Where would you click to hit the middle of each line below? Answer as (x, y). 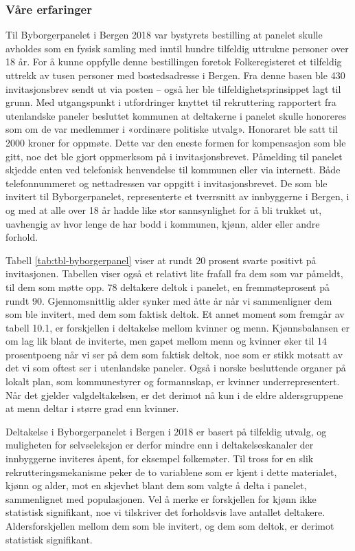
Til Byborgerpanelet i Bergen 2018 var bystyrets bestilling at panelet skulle (164, 35)
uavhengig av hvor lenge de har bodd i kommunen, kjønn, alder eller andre (163, 223)
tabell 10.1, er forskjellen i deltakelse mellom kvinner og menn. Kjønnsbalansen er (177, 327)
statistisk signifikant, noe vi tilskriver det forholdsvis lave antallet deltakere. (165, 512)
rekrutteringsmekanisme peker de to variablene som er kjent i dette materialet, (171, 472)
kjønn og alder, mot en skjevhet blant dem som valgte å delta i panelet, (156, 485)
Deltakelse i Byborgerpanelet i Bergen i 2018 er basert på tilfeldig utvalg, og (166, 431)
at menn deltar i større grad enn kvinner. (92, 408)
